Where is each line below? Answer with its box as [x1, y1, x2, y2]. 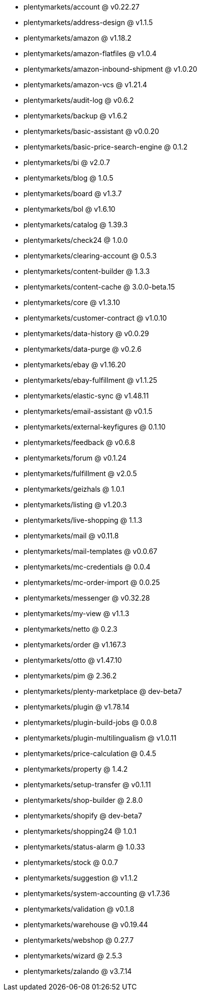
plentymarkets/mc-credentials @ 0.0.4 [23, 562, 150, 571]
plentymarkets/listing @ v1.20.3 [23, 500, 127, 509]
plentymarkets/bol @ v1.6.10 [23, 205, 115, 213]
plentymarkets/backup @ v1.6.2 [23, 111, 127, 120]
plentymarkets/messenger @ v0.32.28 [23, 594, 150, 602]
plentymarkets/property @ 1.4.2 [23, 765, 128, 773]
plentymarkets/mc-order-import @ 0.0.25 [23, 578, 160, 587]
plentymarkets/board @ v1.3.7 [23, 189, 122, 198]
